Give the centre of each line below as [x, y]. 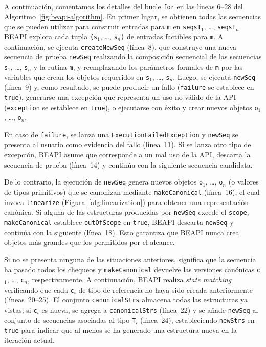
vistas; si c [21, 309]
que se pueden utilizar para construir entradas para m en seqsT [103, 26]
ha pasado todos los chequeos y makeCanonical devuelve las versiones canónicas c [132, 269]
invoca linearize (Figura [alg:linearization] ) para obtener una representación [127, 202]
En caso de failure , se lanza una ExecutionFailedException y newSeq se [121, 134]
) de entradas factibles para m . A [172, 36]
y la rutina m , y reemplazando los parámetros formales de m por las [138, 66]
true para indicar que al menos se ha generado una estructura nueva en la [120, 330]
